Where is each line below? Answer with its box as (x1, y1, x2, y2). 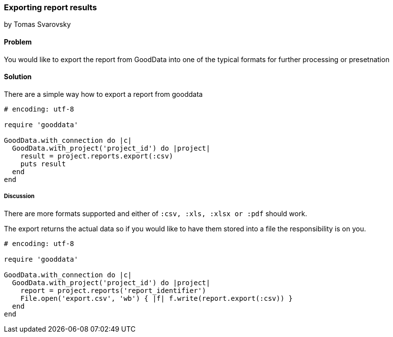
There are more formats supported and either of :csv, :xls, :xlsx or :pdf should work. (4, 209, 307, 218)
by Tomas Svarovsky (4, 20, 71, 29)
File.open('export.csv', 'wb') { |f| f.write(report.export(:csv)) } (20, 294, 293, 302)
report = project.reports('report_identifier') (20, 286, 207, 294)
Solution (4, 72, 32, 81)
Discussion (4, 193, 35, 200)
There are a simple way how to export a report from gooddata (4, 90, 203, 98)
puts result (20, 159, 66, 168)
